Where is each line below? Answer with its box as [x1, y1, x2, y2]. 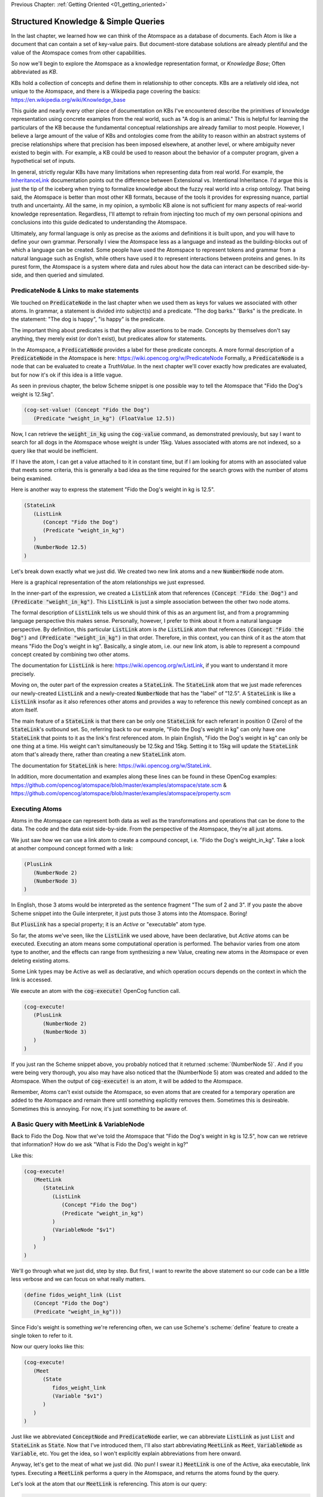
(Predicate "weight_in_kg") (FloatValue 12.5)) [33, 415, 176, 422]
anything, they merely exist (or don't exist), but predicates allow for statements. [11, 335, 207, 343]
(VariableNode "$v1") [51, 1226, 116, 1234]
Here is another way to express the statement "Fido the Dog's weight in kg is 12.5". [11, 486, 215, 493]
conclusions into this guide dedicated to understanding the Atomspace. [11, 219, 187, 226]
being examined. [11, 475, 52, 482]
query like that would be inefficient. [11, 447, 98, 454]
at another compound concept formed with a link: [11, 845, 133, 852]
